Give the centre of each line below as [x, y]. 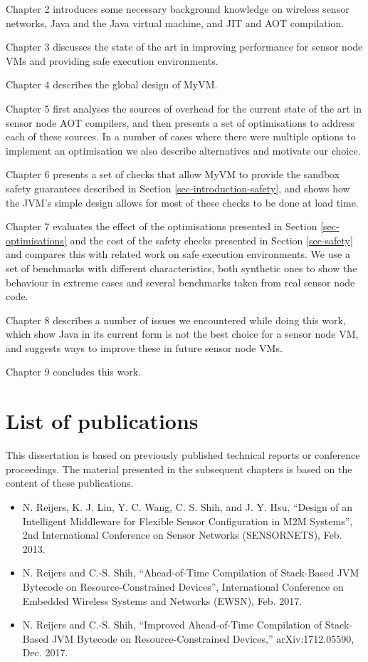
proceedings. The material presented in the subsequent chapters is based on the [179, 469]
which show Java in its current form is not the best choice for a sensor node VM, [182, 334]
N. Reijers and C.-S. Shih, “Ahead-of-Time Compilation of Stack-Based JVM [191, 573]
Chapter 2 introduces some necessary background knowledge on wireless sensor [178, 9]
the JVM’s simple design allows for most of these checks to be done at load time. [182, 202]
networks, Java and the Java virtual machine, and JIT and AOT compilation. [175, 22]
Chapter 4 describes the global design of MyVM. [112, 84]
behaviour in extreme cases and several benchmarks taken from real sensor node [180, 282]
